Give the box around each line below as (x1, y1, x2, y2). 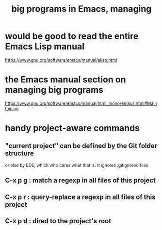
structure (5, 149, 34, 158)
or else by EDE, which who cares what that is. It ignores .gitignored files (5, 162, 148, 168)
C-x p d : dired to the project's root (5, 217, 112, 225)
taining (5, 105, 19, 111)
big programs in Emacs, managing (11, 3, 152, 15)
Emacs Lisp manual (5, 41, 85, 52)
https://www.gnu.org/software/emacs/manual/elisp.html (5, 57, 117, 63)
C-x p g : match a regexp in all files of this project (5, 176, 156, 185)
